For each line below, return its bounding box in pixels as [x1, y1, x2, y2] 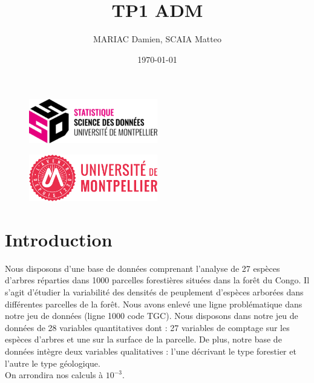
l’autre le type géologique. [5, 356, 100, 369]
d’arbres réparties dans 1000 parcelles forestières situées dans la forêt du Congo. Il [5, 274, 310, 286]
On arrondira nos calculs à [5, 369, 103, 381]
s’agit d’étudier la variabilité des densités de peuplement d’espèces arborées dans [5, 285, 304, 298]
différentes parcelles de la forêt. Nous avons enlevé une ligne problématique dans [5, 297, 303, 310]
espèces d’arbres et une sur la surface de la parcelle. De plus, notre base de [5, 333, 282, 346]
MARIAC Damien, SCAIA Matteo [93, 33, 221, 45]
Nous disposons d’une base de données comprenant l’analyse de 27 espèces [5, 262, 280, 274]
